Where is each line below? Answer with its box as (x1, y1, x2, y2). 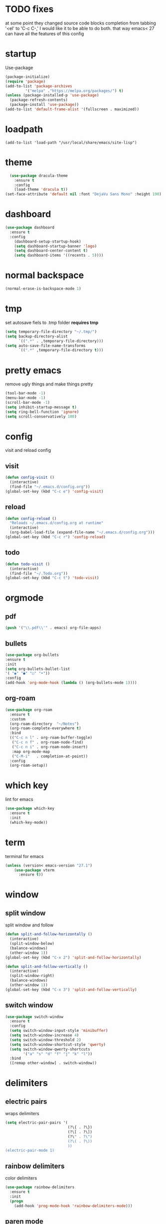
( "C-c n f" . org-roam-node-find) (11, 740, 84, 745)
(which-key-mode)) (9, 820, 48, 825)
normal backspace (5, 270, 84, 281)
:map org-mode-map (11, 749, 50, 754)
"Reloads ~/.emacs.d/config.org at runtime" (9, 521, 104, 526)
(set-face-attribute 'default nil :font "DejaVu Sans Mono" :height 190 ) (5, 192, 162, 197)
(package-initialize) (5, 74, 50, 79)
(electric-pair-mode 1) (5, 1148, 55, 1153)
